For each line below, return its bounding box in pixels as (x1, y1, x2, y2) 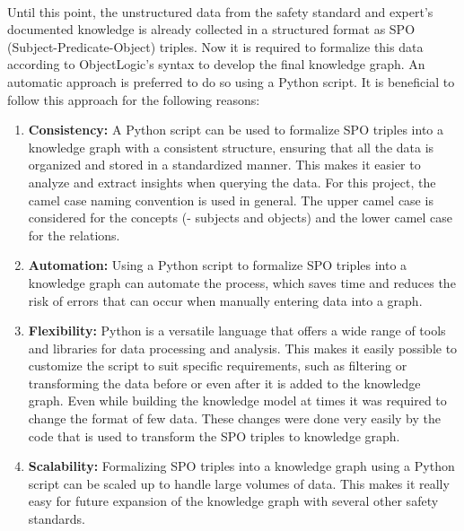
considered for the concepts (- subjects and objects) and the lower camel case (28, 208, 453, 227)
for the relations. (28, 225, 120, 244)
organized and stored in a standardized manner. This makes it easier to (28, 155, 421, 174)
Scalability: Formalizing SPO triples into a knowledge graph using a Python (28, 457, 455, 475)
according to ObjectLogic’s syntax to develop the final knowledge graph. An (7, 55, 425, 74)
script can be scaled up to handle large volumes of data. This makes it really (28, 474, 450, 492)
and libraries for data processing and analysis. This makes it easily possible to (28, 338, 458, 357)
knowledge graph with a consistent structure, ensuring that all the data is (28, 137, 434, 156)
